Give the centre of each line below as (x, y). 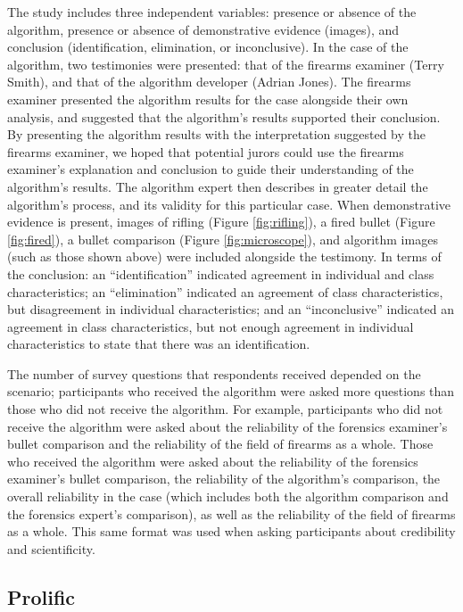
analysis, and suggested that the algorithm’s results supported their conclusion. (224, 116)
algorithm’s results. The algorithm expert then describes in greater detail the (218, 186)
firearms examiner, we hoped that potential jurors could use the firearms (206, 151)
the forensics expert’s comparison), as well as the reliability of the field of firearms (231, 513)
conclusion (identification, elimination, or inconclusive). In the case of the (208, 47)
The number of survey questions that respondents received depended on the (214, 373)
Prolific (41, 596)
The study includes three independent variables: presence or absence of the (212, 12)
